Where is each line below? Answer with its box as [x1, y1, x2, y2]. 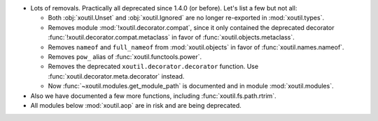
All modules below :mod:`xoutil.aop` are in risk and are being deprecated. [30, 101, 241, 109]
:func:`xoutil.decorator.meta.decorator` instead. [48, 72, 185, 80]
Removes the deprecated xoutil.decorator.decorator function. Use [48, 63, 259, 71]
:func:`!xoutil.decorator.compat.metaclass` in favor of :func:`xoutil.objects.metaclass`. [48, 33, 295, 42]
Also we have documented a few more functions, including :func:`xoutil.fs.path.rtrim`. [30, 91, 276, 100]
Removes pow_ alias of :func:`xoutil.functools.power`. [48, 52, 202, 60]
